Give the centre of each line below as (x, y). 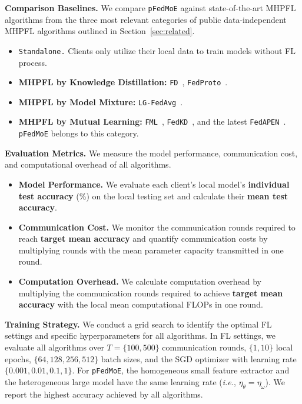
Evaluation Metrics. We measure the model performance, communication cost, (151, 153)
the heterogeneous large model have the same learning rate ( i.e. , (120, 381)
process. (33, 62)
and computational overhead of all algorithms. (88, 164)
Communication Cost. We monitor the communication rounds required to (157, 227)
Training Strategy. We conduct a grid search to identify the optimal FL (138, 324)
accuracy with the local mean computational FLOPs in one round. (141, 304)
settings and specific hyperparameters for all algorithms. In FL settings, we (140, 335)
